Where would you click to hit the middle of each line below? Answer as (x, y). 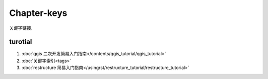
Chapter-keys (38, 13)
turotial (21, 42)
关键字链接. (21, 28)
